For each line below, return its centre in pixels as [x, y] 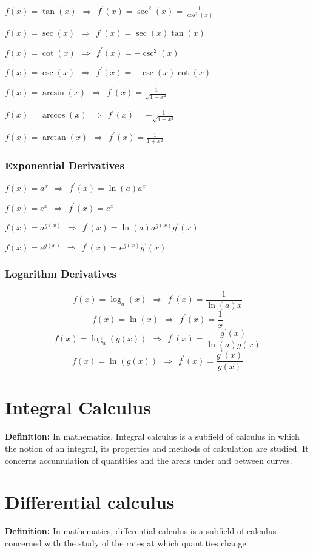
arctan [54, 138]
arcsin [53, 92]
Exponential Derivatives [65, 165]
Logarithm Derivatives [61, 273]
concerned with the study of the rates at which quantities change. [127, 542]
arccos [54, 116]
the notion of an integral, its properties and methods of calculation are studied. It [157, 448]
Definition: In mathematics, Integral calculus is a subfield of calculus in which [152, 436]
